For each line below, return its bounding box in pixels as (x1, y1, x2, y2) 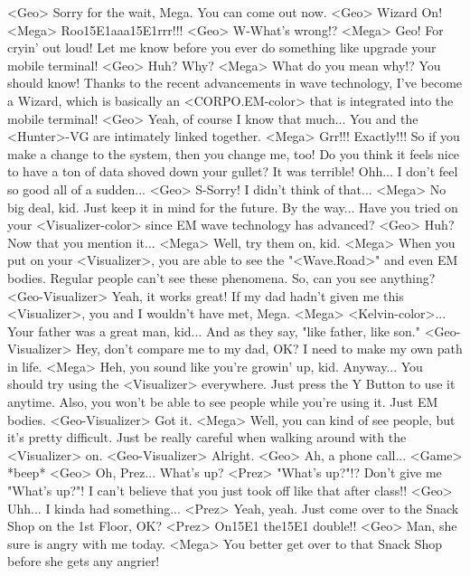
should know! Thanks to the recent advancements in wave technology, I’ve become (7, 73, 463, 92)
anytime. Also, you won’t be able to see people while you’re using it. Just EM (7, 392, 438, 411)
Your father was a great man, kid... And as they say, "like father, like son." (7, 321, 421, 340)
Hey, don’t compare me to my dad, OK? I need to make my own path (75, 339, 463, 358)
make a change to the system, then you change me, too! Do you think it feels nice (7, 144, 460, 163)
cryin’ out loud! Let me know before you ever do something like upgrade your (7, 38, 437, 57)
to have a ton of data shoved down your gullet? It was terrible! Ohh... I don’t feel (7, 162, 458, 181)
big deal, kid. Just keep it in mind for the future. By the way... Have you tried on (7, 197, 458, 216)
